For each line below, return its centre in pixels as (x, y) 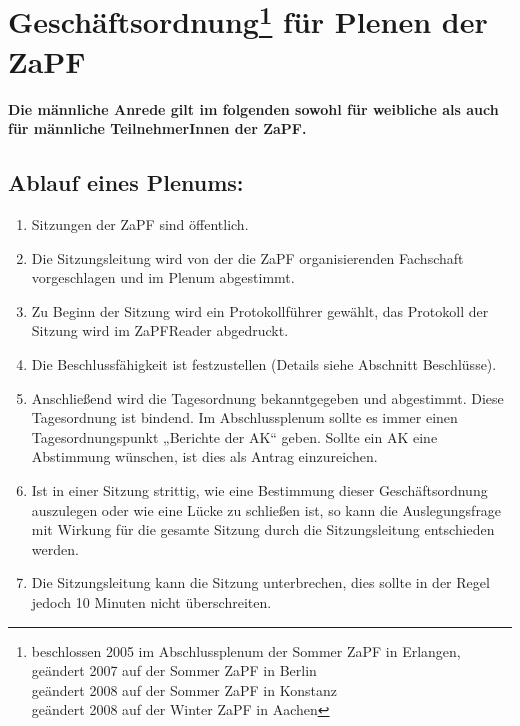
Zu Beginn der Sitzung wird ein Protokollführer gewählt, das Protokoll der (260, 310)
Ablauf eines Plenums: (126, 182)
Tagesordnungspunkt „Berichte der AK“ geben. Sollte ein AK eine (234, 436)
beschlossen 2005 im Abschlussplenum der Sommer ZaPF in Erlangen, (246, 650)
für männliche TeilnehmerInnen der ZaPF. (157, 128)
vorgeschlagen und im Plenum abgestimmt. (163, 277)
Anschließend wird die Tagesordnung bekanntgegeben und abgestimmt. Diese (267, 397)
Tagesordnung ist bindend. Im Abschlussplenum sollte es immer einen (244, 417)
